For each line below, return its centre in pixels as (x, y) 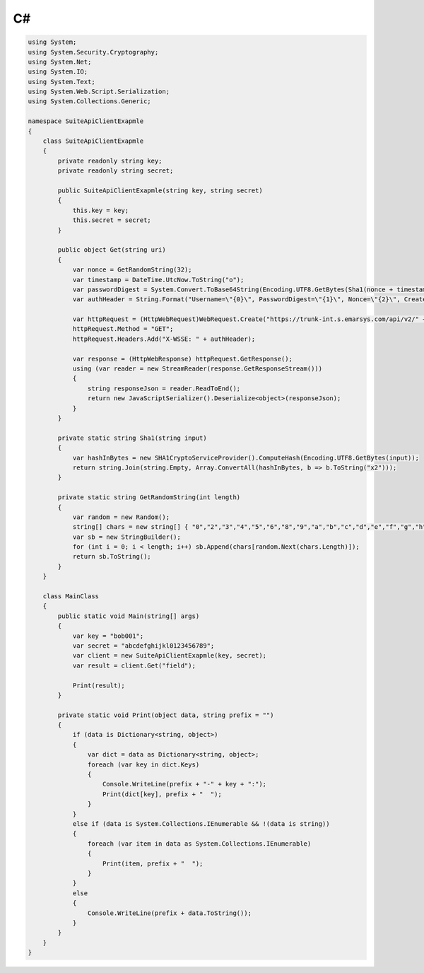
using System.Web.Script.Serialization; (99, 92)
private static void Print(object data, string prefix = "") (166, 715)
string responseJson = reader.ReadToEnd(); (164, 388)
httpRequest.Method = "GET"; (123, 329)
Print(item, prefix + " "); (153, 863)
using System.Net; (60, 62)
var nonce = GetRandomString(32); (132, 270)
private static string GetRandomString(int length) (149, 497)
